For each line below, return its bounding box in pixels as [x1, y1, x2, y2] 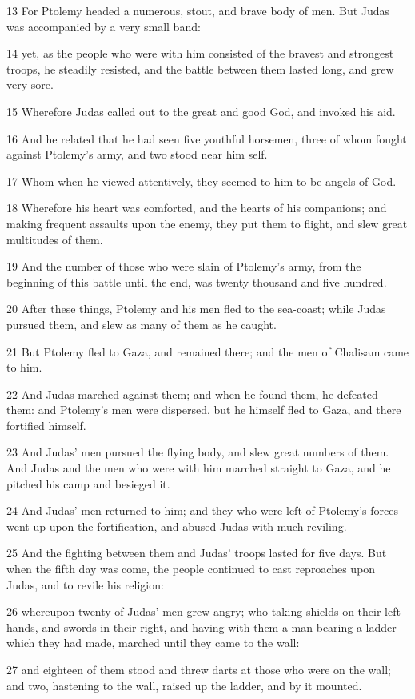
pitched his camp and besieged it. [6, 475, 170, 492]
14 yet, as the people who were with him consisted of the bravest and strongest [6, 45, 394, 62]
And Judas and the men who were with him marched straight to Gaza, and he [6, 460, 391, 476]
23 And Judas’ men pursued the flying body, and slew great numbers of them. [6, 444, 389, 460]
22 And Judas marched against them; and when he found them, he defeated [6, 385, 378, 402]
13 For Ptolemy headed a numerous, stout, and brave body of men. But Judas [6, 2, 390, 18]
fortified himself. [6, 416, 86, 433]
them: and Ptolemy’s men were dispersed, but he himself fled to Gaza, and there [6, 401, 401, 418]
